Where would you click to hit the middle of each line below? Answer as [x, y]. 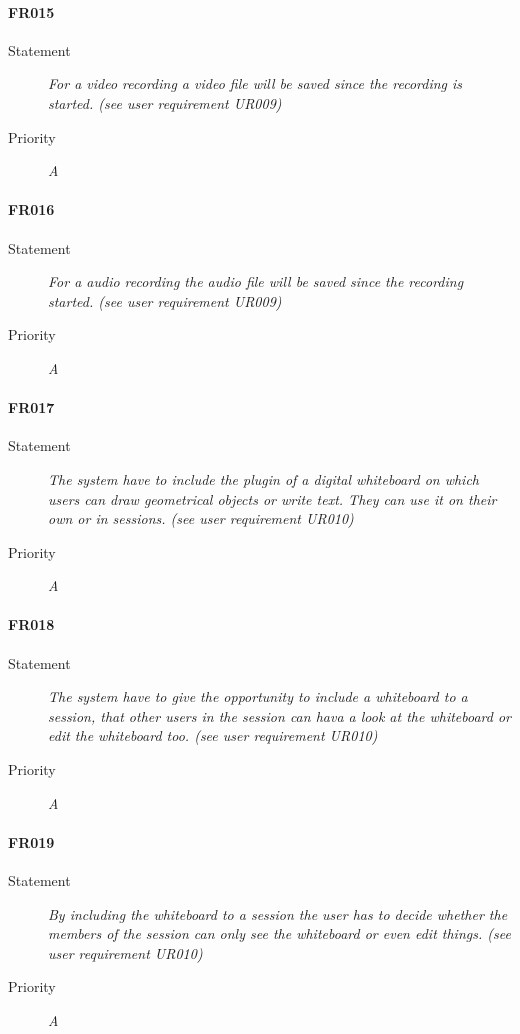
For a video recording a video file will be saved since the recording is [255, 83]
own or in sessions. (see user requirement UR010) [201, 518]
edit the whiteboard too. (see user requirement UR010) [213, 735]
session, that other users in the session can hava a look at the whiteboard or [280, 715]
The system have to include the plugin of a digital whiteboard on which [264, 478]
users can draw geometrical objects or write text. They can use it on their [272, 498]
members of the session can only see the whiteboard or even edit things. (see [279, 933]
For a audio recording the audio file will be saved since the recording [256, 281]
